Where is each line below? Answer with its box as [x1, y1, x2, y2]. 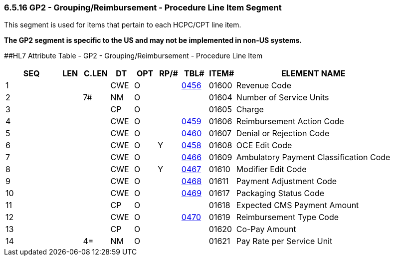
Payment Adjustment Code [236, 176, 337, 187]
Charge [236, 104, 264, 115]
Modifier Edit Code [236, 164, 307, 175]
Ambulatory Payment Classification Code [236, 152, 391, 163]
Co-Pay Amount [236, 224, 296, 235]
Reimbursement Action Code [236, 116, 344, 127]
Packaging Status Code [236, 188, 324, 199]
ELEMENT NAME [281, 68, 346, 79]
